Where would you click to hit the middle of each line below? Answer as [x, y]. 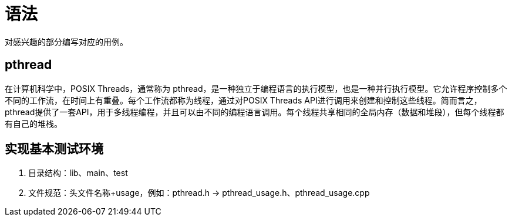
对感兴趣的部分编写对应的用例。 [66, 42]
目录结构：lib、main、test [78, 173]
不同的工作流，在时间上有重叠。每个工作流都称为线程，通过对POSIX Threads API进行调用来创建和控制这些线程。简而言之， [243, 100]
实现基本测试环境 [54, 149]
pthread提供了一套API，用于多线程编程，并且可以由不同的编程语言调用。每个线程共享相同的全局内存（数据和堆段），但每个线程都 [255, 112]
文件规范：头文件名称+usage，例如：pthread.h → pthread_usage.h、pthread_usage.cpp [199, 193]
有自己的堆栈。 [33, 123]
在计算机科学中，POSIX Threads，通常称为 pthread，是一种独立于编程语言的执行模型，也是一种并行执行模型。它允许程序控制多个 [256, 88]
